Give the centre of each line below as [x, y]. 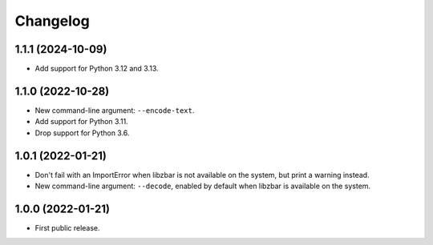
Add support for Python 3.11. [81, 122]
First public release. [67, 227]
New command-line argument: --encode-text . [115, 110]
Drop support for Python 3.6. [82, 133]
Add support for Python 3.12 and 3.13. [97, 69]
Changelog [52, 21]
